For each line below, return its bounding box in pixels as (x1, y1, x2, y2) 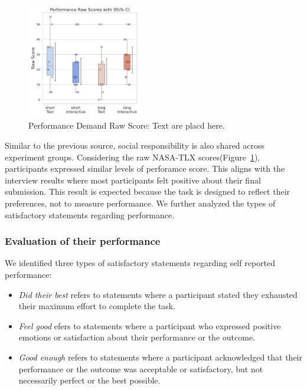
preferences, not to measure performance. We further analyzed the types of (5, 196, 276, 209)
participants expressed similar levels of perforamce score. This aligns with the (5, 162, 285, 175)
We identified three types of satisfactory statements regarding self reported (5, 257, 276, 269)
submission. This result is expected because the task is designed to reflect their (5, 185, 290, 198)
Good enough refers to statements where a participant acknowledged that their (18, 350, 302, 363)
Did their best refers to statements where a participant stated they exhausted (18, 288, 298, 300)
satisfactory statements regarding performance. (5, 208, 175, 221)
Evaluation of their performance (5, 234, 161, 248)
